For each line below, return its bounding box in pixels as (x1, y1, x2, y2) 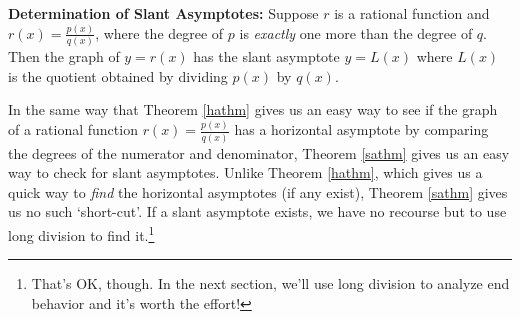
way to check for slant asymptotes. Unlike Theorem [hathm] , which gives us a (8, 162, 483, 183)
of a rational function (8, 119, 138, 140)
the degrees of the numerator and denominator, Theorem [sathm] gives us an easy (8, 142, 510, 163)
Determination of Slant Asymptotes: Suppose (8, 3, 319, 23)
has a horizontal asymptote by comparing (234, 119, 489, 140)
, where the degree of (95, 22, 224, 43)
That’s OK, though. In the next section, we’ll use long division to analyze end (31, 273, 510, 294)
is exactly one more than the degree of (239, 22, 473, 43)
